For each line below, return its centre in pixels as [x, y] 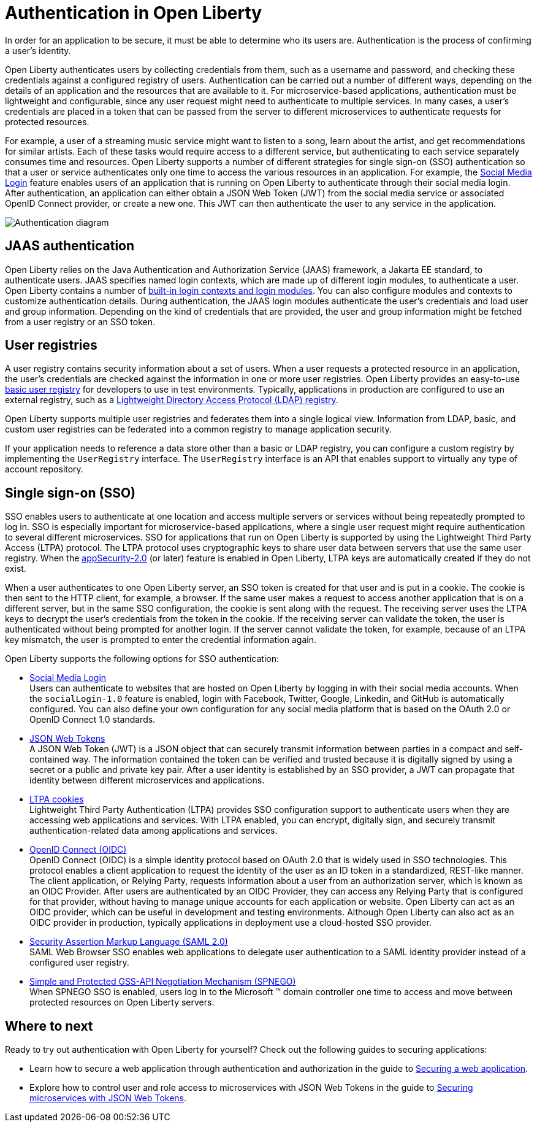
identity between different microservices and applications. [147, 780]
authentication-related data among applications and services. [154, 831]
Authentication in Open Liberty [134, 13]
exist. [16, 569]
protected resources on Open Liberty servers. [122, 1002]
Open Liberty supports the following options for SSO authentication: [142, 659]
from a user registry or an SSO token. [80, 321]
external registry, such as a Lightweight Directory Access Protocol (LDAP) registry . [172, 400]
